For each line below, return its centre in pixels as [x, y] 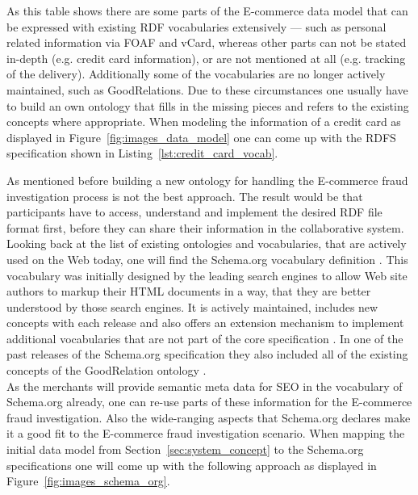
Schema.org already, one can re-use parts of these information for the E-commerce [209, 402]
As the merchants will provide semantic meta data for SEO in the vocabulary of [205, 386]
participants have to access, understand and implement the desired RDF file [194, 212]
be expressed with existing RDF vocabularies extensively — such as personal [196, 26]
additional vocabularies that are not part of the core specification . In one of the [205, 338]
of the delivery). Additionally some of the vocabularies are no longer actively [196, 74]
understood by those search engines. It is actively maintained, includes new [192, 306]
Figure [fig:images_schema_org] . [88, 481]
